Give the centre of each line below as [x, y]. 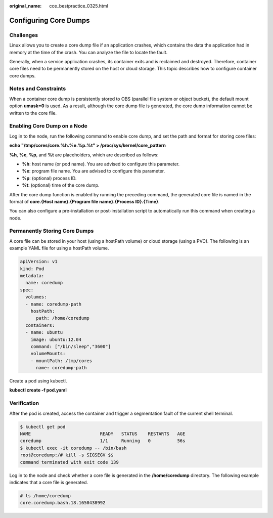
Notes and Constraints [38, 89]
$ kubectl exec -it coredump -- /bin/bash [73, 448]
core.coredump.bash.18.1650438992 [63, 503]
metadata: [32, 275]
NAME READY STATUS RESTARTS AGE [103, 434]
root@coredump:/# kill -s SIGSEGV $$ [67, 455]
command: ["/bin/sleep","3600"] [71, 346]
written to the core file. [33, 113]
